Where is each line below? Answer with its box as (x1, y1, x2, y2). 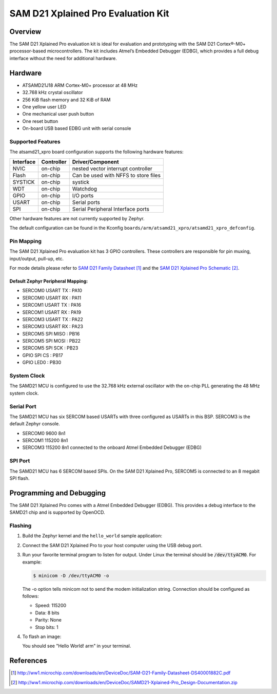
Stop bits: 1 (35, 624, 58, 630)
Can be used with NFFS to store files (72, 172, 161, 179)
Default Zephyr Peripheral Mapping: (9, 278, 88, 284)
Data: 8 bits (35, 609, 60, 616)
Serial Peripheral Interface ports (72, 205, 150, 213)
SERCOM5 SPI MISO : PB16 (22, 330, 80, 336)
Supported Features (9, 138, 61, 145)
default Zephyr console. (9, 421, 60, 427)
